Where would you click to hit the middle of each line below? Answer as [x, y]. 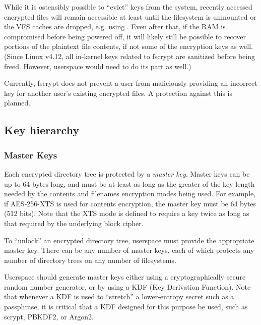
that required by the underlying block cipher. [74, 223]
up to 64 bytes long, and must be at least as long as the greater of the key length [129, 183]
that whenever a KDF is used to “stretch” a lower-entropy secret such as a [119, 296]
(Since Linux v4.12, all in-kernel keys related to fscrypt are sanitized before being [130, 56]
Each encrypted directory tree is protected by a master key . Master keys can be [127, 173]
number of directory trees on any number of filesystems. [90, 260]
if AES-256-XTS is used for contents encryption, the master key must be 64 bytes [130, 203]
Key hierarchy [42, 130]
